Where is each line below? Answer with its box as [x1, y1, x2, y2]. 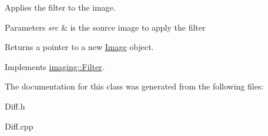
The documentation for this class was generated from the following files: [5, 80, 264, 92]
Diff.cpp [5, 120, 33, 132]
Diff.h [5, 99, 25, 112]
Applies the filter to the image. [5, 1, 116, 13]
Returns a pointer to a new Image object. [5, 41, 154, 53]
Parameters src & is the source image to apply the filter [5, 21, 206, 33]
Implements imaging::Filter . [5, 60, 105, 72]
